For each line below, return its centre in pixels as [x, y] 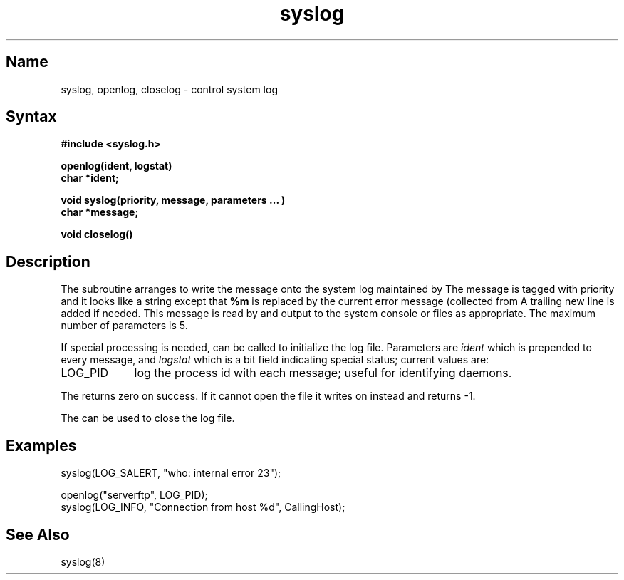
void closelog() [97, 234]
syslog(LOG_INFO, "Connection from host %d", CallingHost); [203, 507]
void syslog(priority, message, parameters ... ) [173, 200]
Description [48, 261]
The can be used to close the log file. [148, 418]
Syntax [31, 117]
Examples [41, 445]
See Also [38, 534]
